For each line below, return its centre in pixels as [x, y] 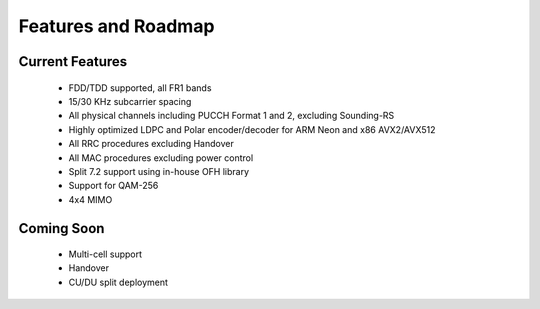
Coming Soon [61, 228]
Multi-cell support [105, 254]
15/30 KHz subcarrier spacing [130, 101]
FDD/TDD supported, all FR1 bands [140, 87]
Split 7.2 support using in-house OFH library [159, 171]
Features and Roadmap [116, 26]
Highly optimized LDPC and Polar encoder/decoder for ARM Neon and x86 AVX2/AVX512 [252, 129]
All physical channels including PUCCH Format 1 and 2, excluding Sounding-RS [231, 116]
